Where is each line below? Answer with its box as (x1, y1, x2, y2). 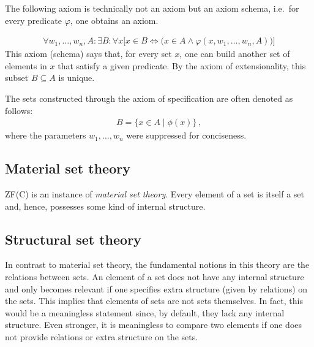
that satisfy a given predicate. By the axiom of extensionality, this (58, 59, 306, 72)
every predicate (5, 13, 62, 26)
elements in (5, 59, 47, 72)
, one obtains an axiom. (70, 13, 159, 26)
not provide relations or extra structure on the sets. (5, 330, 198, 343)
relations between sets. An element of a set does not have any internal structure (5, 270, 304, 283)
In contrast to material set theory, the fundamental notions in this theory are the (5, 258, 310, 271)
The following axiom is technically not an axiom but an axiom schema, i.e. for (5, 2, 299, 14)
